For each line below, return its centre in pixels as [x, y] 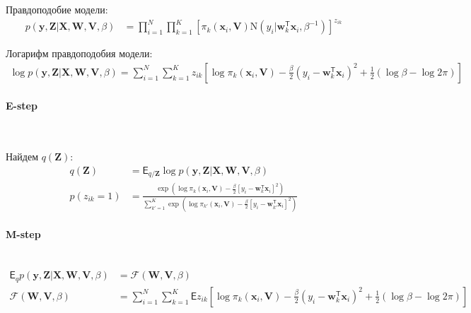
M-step [23, 234]
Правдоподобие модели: [57, 9]
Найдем [22, 156]
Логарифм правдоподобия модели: [79, 53]
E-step [22, 106]
